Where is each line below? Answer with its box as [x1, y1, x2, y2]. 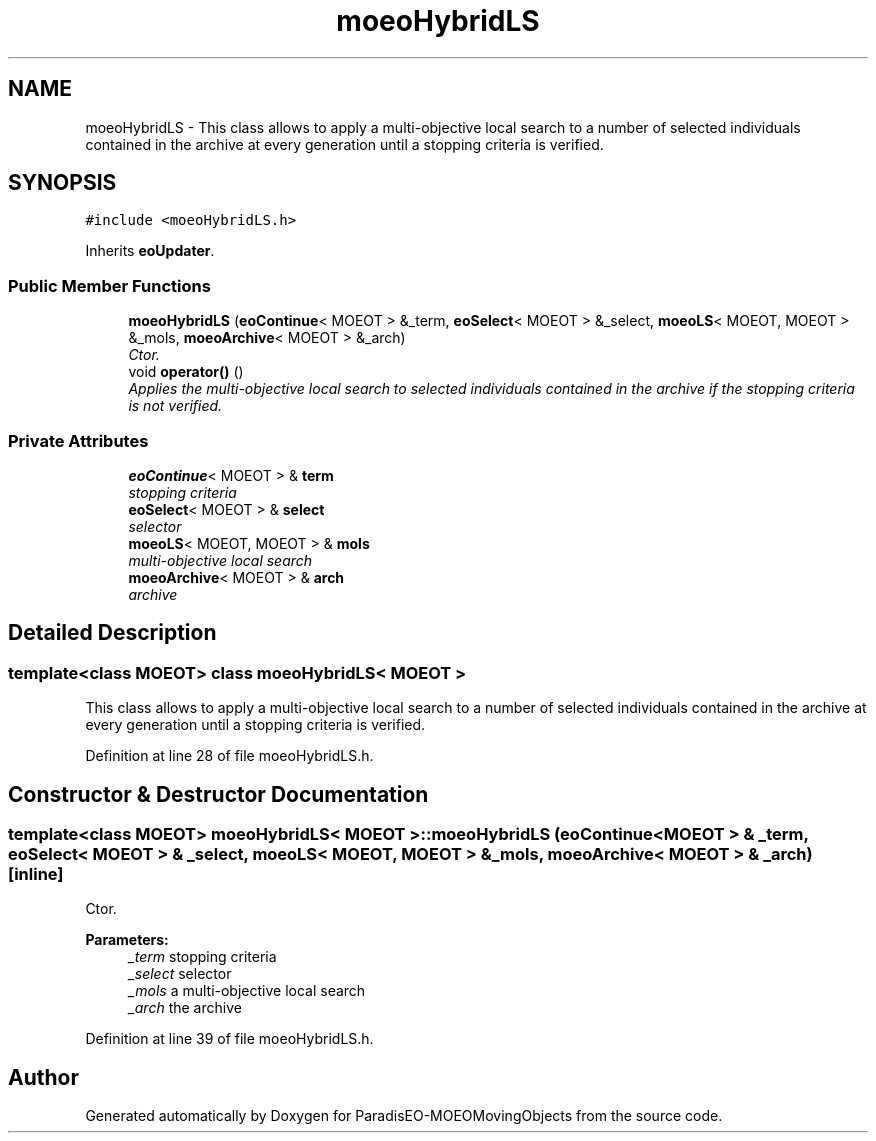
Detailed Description [8, 620, 217, 646]
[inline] [8, 864, 64, 884]
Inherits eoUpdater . [85, 242, 215, 260]
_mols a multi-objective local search [128, 982, 366, 1000]
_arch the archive [128, 999, 242, 1017]
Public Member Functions [8, 275, 211, 296]
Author [8, 1064, 79, 1090]
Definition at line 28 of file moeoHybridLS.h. [85, 747, 374, 765]
